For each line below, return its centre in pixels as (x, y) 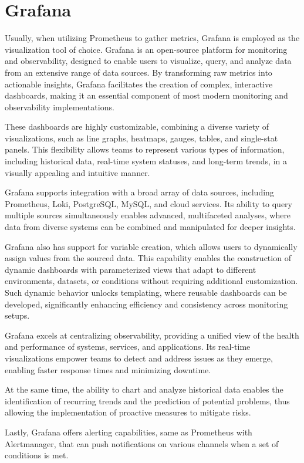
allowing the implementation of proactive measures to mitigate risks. (128, 412)
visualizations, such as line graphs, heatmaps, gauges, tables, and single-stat (141, 138)
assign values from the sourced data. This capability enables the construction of (148, 258)
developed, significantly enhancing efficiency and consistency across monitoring (146, 304)
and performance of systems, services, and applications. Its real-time (128, 347)
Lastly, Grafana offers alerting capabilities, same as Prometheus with (129, 432)
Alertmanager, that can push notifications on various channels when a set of (142, 443)
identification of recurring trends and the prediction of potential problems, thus (147, 401)
